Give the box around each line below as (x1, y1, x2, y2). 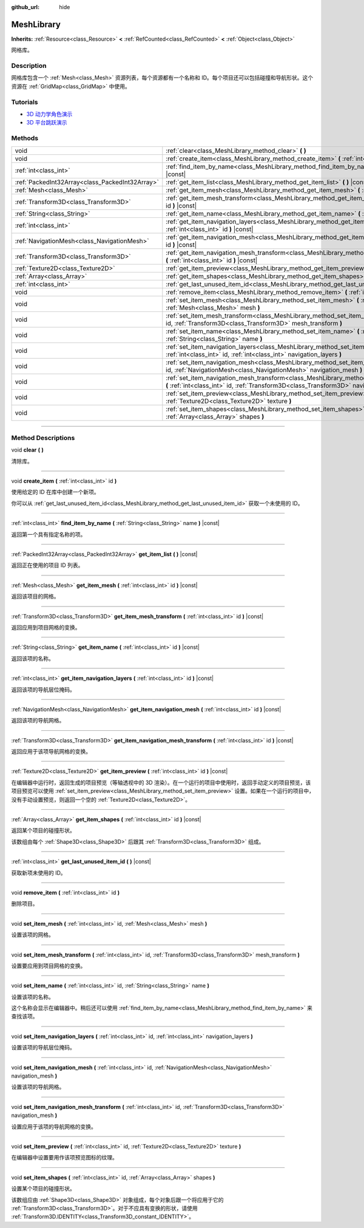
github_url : (11, 4, 39, 10)
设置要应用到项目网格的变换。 (11, 962, 86, 969)
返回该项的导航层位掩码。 (11, 686, 75, 693)
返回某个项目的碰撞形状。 (11, 827, 75, 834)
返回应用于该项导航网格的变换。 (11, 748, 91, 755)
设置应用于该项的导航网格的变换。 (11, 1123, 96, 1130)
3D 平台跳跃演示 (26, 119, 67, 126)
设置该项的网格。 (11, 931, 54, 938)
